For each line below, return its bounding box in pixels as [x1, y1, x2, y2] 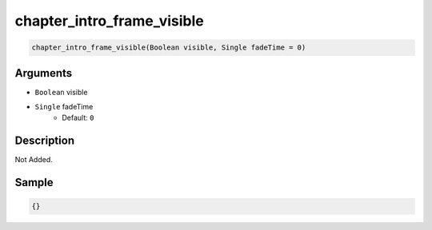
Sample [14, 176, 54, 189]
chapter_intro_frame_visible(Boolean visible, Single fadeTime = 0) [31, 43, 306, 52]
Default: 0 [62, 113, 94, 123]
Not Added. [14, 155, 54, 165]
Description [14, 134, 75, 148]
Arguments [14, 66, 73, 80]
